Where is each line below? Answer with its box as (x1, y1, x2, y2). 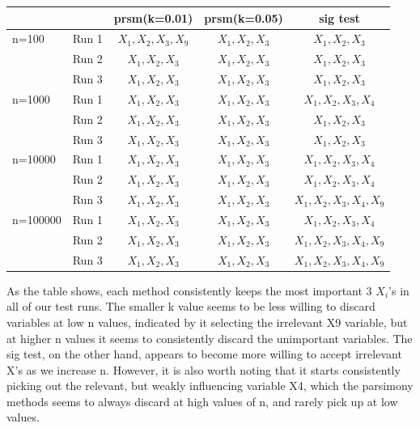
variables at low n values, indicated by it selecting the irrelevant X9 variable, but (6, 313, 408, 330)
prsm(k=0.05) (204, 9, 283, 26)
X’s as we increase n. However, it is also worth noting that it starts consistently (6, 361, 401, 378)
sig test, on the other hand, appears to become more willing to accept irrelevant (6, 345, 402, 362)
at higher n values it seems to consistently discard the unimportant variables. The (6, 329, 413, 346)
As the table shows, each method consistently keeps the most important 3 (6, 282, 372, 299)
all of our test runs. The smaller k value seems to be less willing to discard (6, 298, 375, 315)
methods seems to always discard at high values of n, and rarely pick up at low (6, 392, 398, 409)
